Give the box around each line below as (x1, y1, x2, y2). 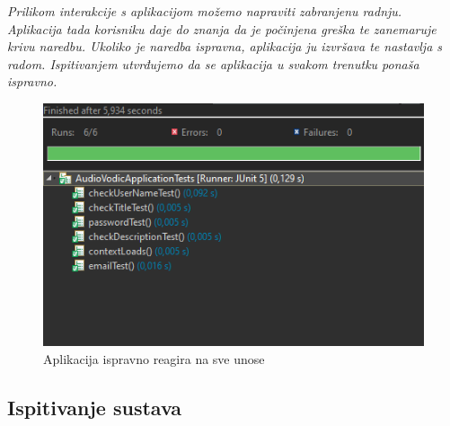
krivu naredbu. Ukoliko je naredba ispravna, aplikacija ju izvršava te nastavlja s (7, 37, 443, 56)
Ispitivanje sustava (7, 393, 182, 421)
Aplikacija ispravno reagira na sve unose (43, 349, 265, 368)
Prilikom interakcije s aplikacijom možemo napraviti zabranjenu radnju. (7, 2, 402, 20)
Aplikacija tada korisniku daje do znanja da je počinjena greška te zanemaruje (7, 19, 437, 38)
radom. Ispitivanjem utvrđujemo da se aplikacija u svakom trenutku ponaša (7, 54, 419, 73)
